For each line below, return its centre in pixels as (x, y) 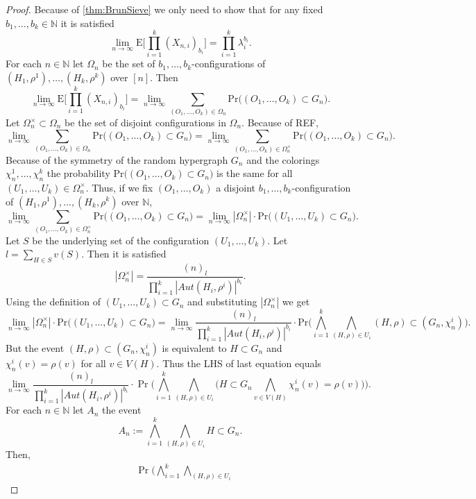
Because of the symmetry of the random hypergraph (117, 159)
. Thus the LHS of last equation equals (239, 363)
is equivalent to (194, 347)
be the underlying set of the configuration (121, 240)
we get (296, 302)
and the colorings (283, 159)
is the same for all (255, 173)
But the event (35, 347)
